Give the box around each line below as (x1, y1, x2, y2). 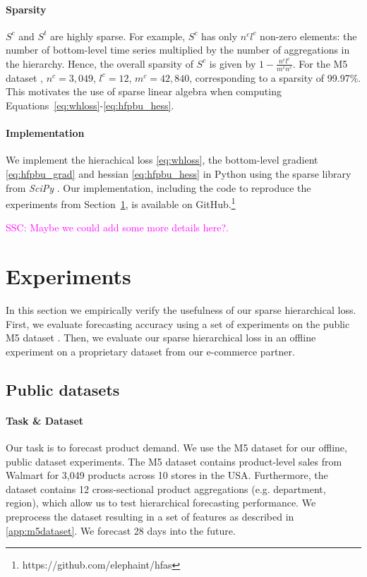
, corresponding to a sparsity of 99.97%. (189, 70, 361, 85)
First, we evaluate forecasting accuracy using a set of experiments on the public (6, 316, 350, 331)
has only (201, 28, 238, 43)
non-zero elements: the (260, 28, 357, 43)
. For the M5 (292, 56, 348, 71)
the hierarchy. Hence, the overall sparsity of (6, 56, 193, 71)
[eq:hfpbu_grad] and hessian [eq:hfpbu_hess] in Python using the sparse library (6, 166, 351, 181)
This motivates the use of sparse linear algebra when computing (6, 84, 282, 99)
